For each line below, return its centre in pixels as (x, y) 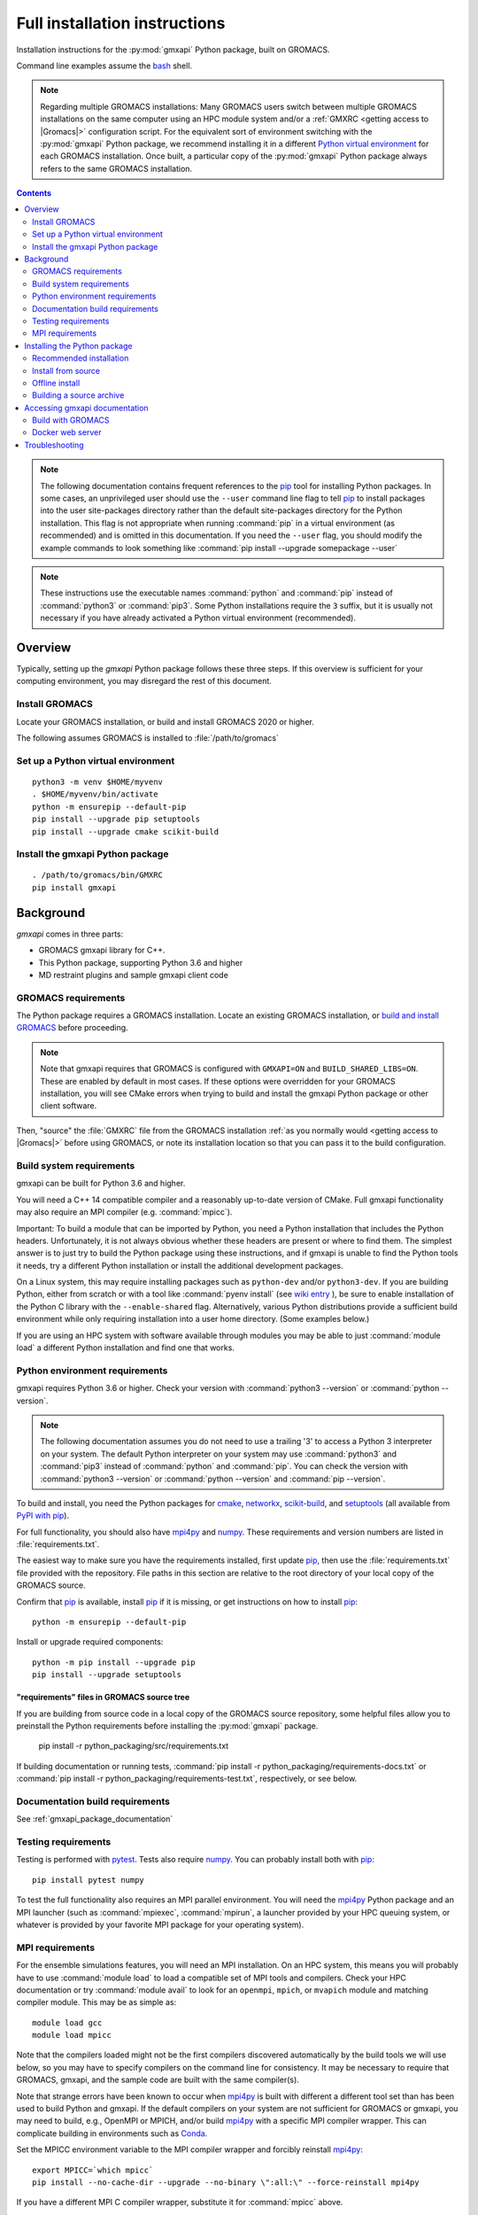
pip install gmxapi (74, 887)
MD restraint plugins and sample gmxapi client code (134, 975)
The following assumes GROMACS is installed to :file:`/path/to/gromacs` (147, 738)
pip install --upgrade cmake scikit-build (126, 832)
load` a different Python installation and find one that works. (125, 1348)
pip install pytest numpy (89, 1880)
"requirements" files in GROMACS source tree (103, 1698)
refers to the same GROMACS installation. (116, 168)
